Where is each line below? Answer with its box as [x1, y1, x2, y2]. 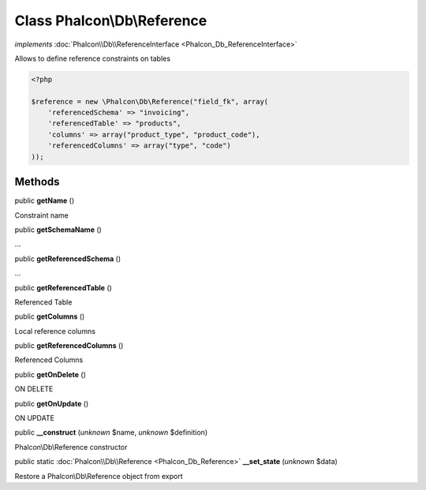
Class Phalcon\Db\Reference [14, 12, 207, 29]
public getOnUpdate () [14, 398, 89, 408]
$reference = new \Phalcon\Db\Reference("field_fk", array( [31, 97, 269, 106]
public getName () [14, 196, 75, 205]
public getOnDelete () [14, 369, 87, 379]
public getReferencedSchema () [14, 253, 121, 264]
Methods [14, 175, 60, 189]
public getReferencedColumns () [14, 341, 124, 350]
